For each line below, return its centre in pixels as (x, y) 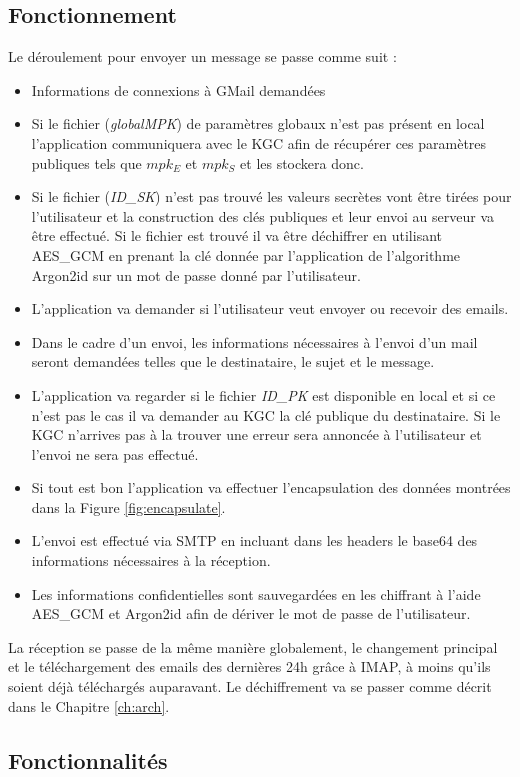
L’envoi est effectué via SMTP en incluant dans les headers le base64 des (254, 540)
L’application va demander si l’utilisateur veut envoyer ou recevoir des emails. (270, 308)
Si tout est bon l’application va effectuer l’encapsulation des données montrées (271, 487)
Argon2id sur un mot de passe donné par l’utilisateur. (196, 274)
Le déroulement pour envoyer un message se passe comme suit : (202, 56)
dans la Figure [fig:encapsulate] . (128, 506)
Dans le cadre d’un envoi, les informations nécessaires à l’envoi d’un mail (254, 341)
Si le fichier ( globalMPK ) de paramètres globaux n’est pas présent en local (258, 123)
